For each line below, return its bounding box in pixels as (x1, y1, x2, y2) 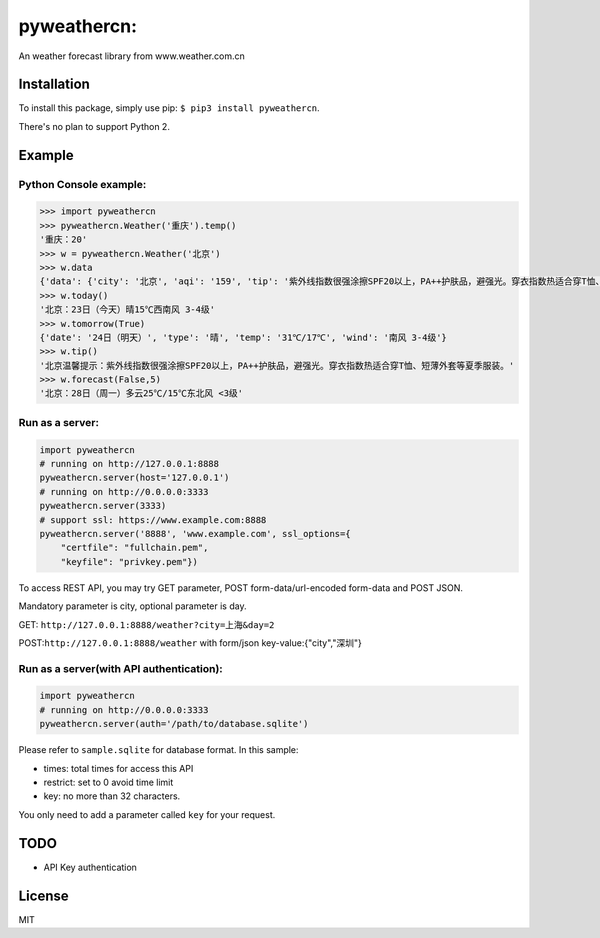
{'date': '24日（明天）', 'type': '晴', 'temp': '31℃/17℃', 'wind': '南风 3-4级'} (39, 331, 447, 343)
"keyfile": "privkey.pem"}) (60, 556, 199, 567)
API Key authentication (43, 861, 137, 873)
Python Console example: (18, 177, 147, 191)
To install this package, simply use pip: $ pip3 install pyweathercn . (18, 102, 320, 114)
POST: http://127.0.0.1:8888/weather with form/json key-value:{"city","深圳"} (18, 636, 362, 649)
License (18, 887, 69, 904)
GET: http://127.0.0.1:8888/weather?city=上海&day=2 (18, 618, 275, 630)
